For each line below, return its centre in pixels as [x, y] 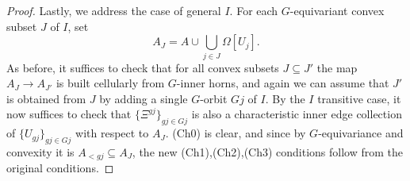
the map [337, 67]
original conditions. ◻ [60, 168]
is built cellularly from [110, 83]
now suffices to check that [69, 114]
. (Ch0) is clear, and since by [236, 133]
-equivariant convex [337, 10]
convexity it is [40, 151]
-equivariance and [361, 133]
